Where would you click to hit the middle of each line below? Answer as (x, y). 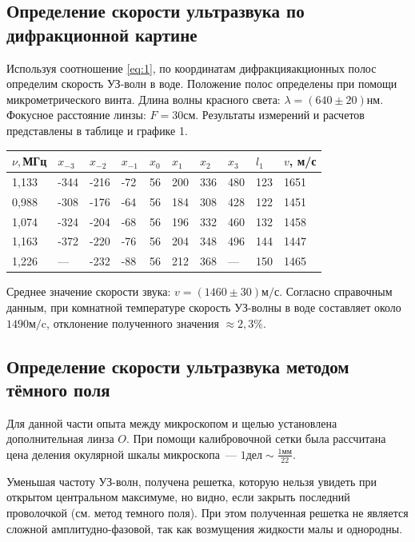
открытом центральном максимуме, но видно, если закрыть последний (178, 497)
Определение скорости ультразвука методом (178, 366)
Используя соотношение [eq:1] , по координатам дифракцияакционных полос (192, 68)
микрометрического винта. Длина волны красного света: (144, 99)
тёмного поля (58, 389)
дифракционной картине (102, 34)
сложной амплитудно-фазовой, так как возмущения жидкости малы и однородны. (205, 528)
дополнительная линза (60, 438)
